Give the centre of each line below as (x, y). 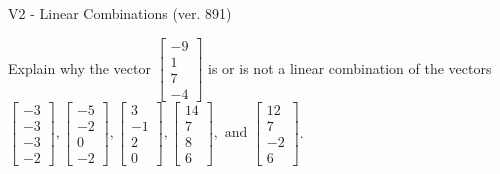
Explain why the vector (79, 67)
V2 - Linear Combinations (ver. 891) (120, 13)
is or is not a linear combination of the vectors (350, 67)
